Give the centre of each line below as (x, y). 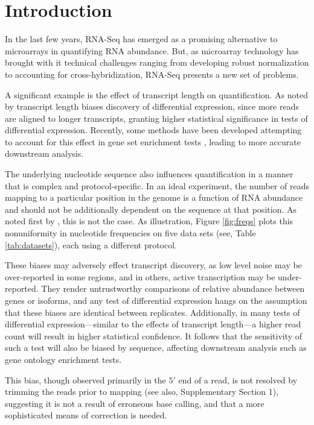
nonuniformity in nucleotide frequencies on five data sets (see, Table (130, 233)
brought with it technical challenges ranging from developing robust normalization (157, 62)
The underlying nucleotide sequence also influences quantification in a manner (149, 174)
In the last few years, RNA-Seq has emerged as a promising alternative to (141, 39)
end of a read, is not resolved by (238, 379)
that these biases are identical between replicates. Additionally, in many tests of (152, 312)
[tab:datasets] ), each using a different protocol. (91, 244)
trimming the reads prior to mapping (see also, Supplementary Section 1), (142, 392)
